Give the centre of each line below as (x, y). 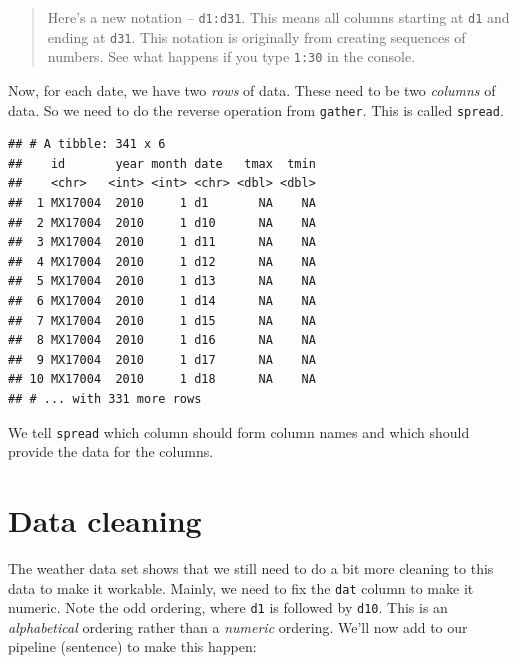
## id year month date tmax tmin (162, 163)
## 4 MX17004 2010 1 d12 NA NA (162, 261)
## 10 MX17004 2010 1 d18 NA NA (162, 379)
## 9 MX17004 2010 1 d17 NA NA (162, 359)
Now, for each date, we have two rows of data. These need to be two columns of (252, 89)
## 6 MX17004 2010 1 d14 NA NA (162, 300)
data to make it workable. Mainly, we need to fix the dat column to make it (241, 587)
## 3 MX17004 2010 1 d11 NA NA (162, 242)
